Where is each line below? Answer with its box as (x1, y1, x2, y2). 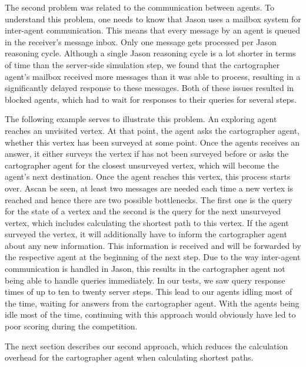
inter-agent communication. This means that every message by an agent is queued (5, 24, 301, 36)
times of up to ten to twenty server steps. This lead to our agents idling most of (5, 285, 292, 298)
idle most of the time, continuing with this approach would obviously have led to (5, 308, 296, 321)
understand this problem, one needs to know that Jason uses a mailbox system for (5, 12, 301, 25)
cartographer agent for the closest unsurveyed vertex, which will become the (5, 159, 279, 171)
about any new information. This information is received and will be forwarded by (5, 239, 301, 251)
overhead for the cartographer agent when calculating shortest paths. (5, 351, 254, 363)
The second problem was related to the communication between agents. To (5, 1, 274, 13)
